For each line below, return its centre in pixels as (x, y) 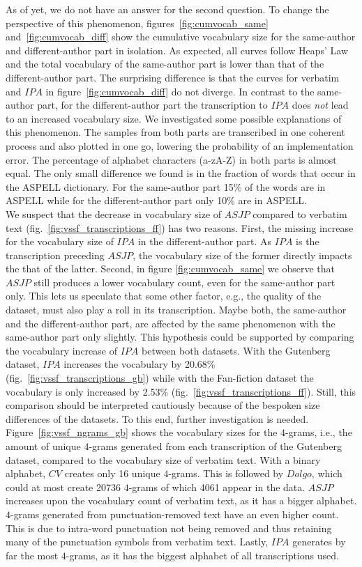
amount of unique (43, 446)
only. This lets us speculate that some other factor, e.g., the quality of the (164, 296)
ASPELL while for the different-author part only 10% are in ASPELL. (156, 200)
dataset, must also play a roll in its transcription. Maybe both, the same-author (176, 310)
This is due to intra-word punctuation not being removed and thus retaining (169, 528)
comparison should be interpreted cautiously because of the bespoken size (163, 405)
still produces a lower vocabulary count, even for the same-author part (184, 282)
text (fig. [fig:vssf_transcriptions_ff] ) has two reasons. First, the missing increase (180, 227)
